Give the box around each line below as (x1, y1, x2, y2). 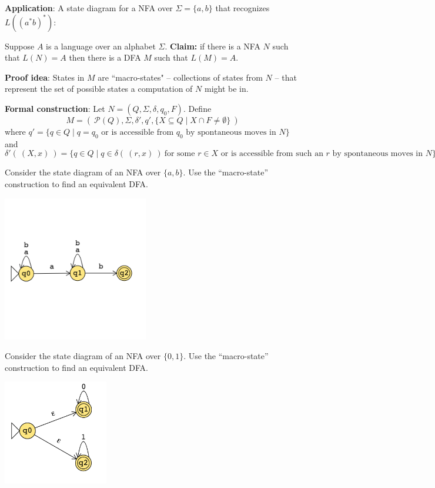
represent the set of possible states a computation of (5, 82, 193, 95)
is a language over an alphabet (46, 39, 156, 52)
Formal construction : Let (5, 102, 105, 114)
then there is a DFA (69, 51, 141, 64)
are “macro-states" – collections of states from (98, 71, 263, 83)
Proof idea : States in (5, 71, 85, 83)
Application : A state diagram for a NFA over (5, 2, 173, 14)
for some (164, 150, 195, 158)
